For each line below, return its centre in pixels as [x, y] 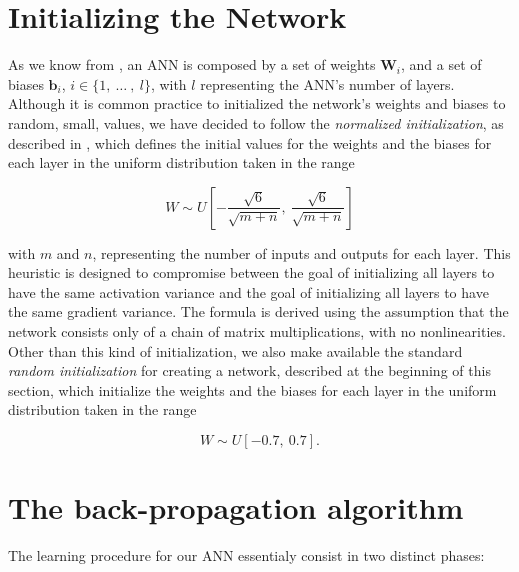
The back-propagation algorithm [236, 507]
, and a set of [441, 64]
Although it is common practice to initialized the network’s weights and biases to [257, 103]
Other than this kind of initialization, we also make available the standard [235, 350]
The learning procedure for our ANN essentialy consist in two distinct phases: [246, 555]
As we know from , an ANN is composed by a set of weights [192, 64]
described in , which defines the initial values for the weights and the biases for [250, 142]
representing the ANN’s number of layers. [327, 83]
